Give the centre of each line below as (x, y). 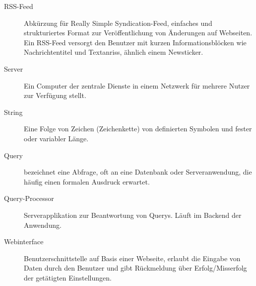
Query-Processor (29, 198)
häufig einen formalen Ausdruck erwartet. (87, 181)
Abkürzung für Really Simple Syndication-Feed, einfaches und (118, 23)
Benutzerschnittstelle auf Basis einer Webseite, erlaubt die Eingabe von (132, 258)
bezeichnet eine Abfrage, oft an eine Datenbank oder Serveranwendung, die (138, 172)
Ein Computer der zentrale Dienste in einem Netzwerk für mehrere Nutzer (137, 85)
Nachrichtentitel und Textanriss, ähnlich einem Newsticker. (114, 52)
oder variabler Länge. (56, 138)
